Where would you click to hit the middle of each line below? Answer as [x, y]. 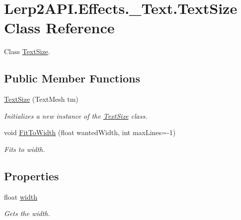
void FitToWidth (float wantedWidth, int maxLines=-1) [90, 132]
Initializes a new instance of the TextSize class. [76, 115]
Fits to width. [25, 149]
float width [21, 196]
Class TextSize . [27, 51]
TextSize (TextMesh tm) [41, 99]
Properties [32, 176]
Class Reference [59, 28]
